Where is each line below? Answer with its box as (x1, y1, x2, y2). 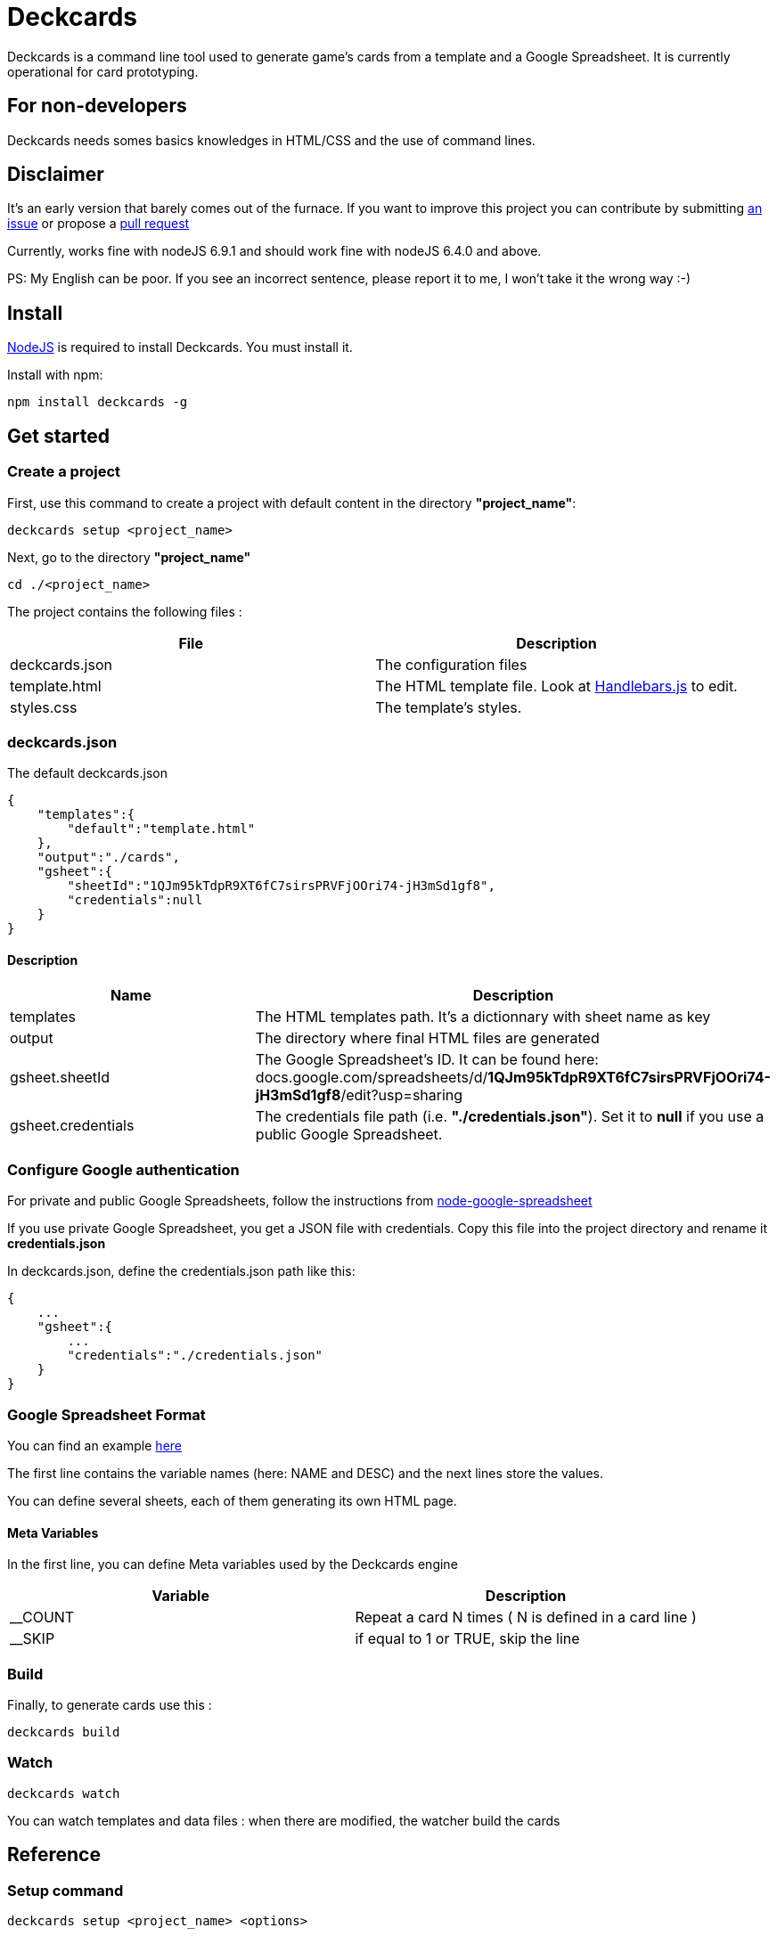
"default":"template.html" (67, 821, 256, 837)
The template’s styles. (375, 698, 522, 716)
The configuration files (375, 655, 528, 674)
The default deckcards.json (7, 765, 168, 781)
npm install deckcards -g (7, 395, 188, 410)
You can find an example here (7, 1437, 182, 1453)
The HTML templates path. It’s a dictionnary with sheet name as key (255, 1008, 711, 1026)
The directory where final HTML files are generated (255, 1029, 600, 1048)
